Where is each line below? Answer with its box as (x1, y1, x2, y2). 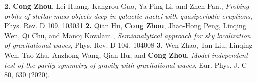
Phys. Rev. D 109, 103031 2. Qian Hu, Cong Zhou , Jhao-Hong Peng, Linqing (4, 20, 246, 31)
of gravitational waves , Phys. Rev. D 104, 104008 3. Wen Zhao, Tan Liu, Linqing (4, 40, 253, 50)
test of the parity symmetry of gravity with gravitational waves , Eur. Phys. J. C (4, 59, 247, 70)
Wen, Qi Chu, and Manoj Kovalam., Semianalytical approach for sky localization (4, 30, 251, 40)
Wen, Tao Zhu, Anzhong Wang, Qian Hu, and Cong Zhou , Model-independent (4, 49, 248, 60)
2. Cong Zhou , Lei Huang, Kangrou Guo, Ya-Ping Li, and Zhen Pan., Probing (4, 1, 249, 11)
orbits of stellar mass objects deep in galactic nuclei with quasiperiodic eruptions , (4, 10, 252, 21)
